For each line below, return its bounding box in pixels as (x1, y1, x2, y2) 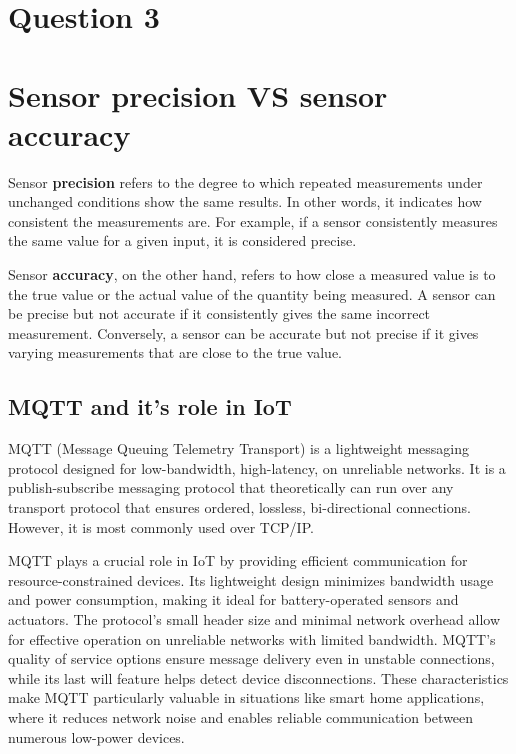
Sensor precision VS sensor (8, 74, 388, 115)
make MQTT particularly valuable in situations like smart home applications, (8, 687, 485, 708)
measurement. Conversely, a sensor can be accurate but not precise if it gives (8, 322, 479, 343)
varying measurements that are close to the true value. (8, 342, 343, 363)
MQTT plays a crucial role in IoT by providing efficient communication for (8, 550, 468, 571)
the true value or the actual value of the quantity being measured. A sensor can (8, 283, 496, 304)
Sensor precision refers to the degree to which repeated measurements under (8, 171, 483, 192)
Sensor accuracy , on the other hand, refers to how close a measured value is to (8, 264, 496, 285)
